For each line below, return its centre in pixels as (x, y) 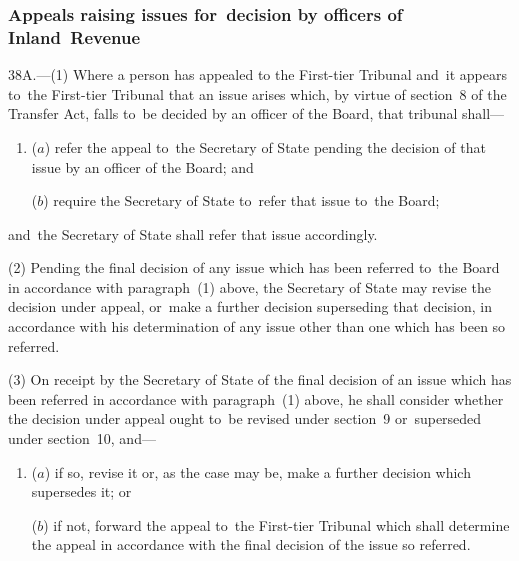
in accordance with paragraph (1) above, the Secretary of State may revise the (249, 286)
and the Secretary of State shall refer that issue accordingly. (193, 233)
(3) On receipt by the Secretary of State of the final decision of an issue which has (260, 379)
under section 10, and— (82, 438)
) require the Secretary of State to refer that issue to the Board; (241, 200)
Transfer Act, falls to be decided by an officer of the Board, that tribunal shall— (256, 113)
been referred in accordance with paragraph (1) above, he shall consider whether (256, 398)
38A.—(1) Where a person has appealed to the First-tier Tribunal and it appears (257, 74)
